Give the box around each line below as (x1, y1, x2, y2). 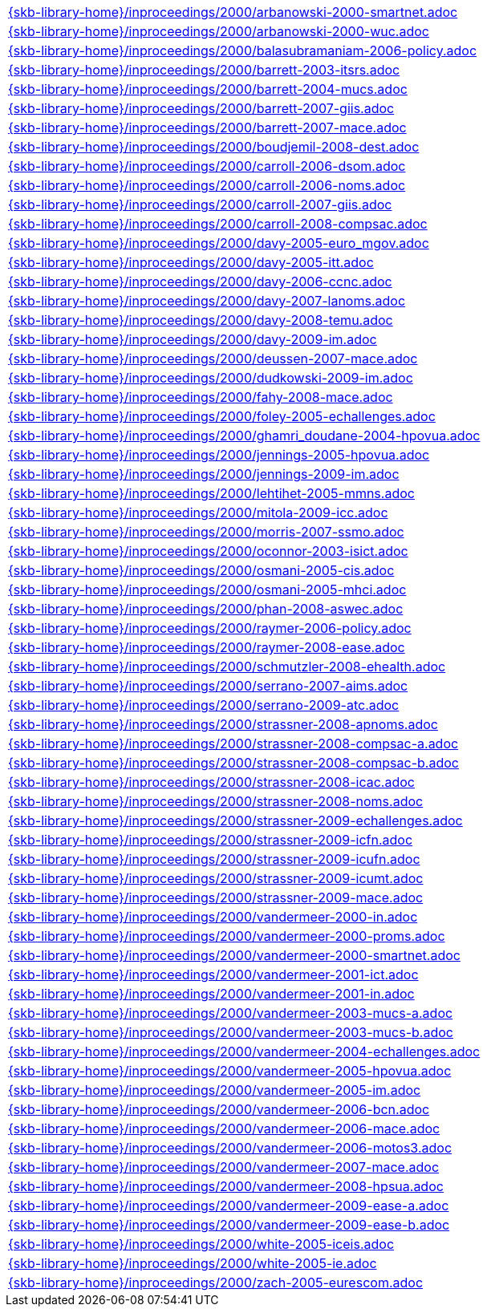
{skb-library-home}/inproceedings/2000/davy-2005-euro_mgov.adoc (8, 235, 429, 251)
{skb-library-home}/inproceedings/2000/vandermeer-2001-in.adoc (8, 986, 415, 1002)
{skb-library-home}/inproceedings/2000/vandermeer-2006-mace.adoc (8, 1121, 440, 1137)
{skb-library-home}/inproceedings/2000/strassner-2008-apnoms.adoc (8, 716, 438, 732)
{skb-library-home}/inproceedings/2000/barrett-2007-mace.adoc (8, 120, 407, 136)
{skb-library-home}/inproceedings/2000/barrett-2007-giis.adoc (8, 100, 395, 116)
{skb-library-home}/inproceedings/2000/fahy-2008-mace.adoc (8, 389, 393, 405)
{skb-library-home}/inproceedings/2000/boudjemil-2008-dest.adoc (8, 139, 420, 155)
